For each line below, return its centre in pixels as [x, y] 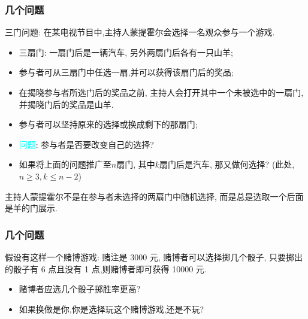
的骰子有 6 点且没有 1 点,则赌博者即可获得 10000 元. [106, 268]
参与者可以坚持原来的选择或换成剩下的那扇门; [108, 124]
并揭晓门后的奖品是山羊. [66, 104]
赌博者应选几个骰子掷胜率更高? [80, 289]
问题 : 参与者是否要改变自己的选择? [86, 144]
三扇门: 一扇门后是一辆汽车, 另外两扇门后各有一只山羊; [126, 52]
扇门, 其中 [136, 164]
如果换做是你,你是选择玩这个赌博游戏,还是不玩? [111, 309]
